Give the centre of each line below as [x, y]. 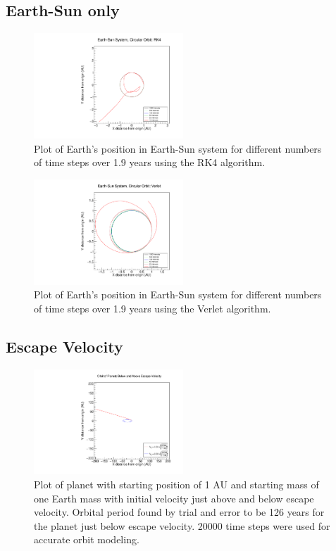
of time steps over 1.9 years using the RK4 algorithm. [150, 162]
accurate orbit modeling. [87, 539]
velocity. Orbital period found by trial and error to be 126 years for [179, 512]
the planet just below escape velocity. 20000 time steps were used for [182, 525]
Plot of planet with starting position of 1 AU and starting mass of [176, 484]
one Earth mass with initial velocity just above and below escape [174, 498]
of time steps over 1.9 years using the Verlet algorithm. [153, 308]
